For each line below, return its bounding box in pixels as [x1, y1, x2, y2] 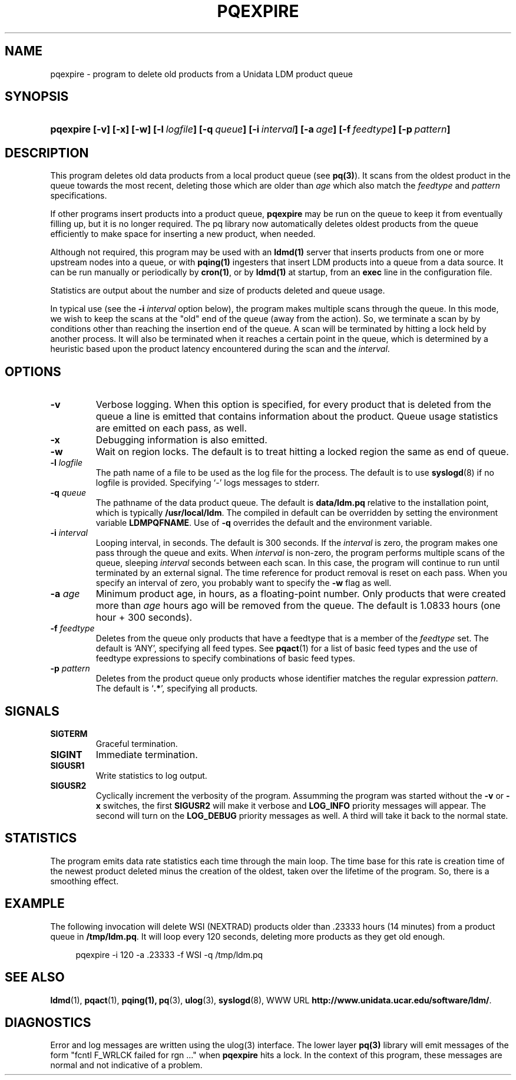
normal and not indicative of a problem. [50, 1060, 203, 1071]
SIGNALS [5, 703, 59, 719]
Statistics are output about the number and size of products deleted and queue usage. [50, 285, 385, 296]
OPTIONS [5, 364, 61, 379]
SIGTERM [50, 728, 88, 739]
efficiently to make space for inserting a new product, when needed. [50, 229, 316, 239]
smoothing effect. [50, 875, 119, 886]
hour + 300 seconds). [95, 611, 193, 624]
